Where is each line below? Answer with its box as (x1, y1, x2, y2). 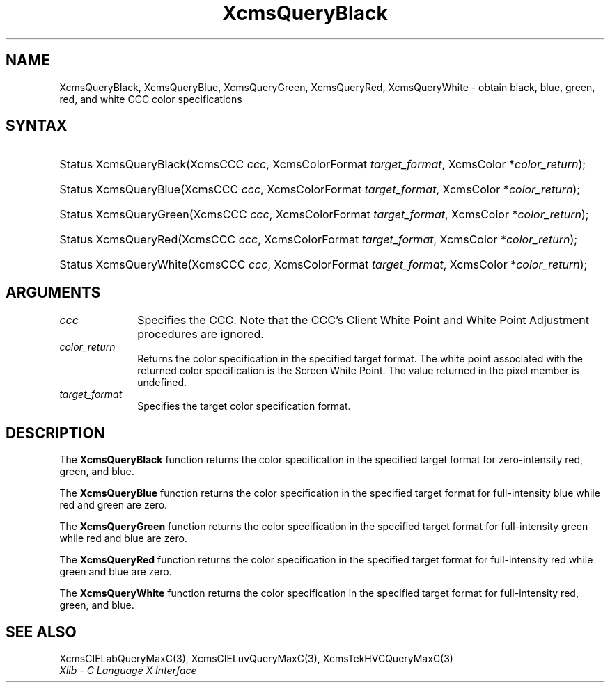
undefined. (137, 376, 187, 389)
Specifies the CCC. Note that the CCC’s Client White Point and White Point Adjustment (137, 313, 589, 328)
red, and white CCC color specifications (59, 93, 242, 105)
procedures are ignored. (137, 327, 264, 342)
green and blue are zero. (59, 566, 172, 578)
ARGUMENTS (6, 283, 101, 301)
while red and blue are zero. (59, 532, 187, 545)
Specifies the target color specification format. (137, 400, 351, 413)
